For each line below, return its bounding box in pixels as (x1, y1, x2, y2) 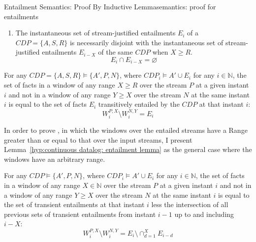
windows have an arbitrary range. (4, 153, 105, 164)
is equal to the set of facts (8, 99, 87, 109)
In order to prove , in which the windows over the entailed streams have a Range (4, 125, 248, 135)
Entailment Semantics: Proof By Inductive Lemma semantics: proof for (4, 1, 216, 11)
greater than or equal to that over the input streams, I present (4, 134, 192, 145)
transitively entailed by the (98, 99, 180, 109)
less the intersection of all (151, 199, 228, 210)
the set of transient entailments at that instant (4, 199, 145, 210)
